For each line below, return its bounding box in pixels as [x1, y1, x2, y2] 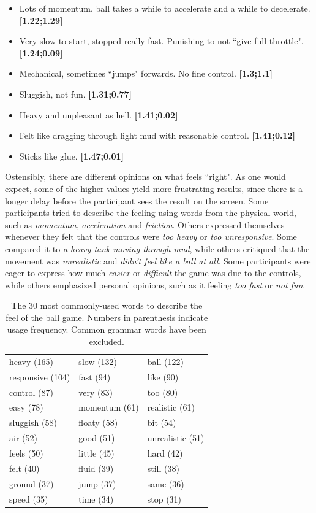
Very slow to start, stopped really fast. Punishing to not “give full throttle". [19, 34, 304, 47]
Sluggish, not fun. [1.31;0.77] [19, 87, 132, 100]
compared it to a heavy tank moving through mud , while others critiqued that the [5, 242, 310, 255]
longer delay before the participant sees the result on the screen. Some [5, 194, 269, 207]
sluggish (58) [9, 416, 57, 429]
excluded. [89, 335, 124, 348]
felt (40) [9, 461, 40, 474]
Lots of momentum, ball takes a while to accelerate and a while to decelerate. [19, 2, 310, 14]
